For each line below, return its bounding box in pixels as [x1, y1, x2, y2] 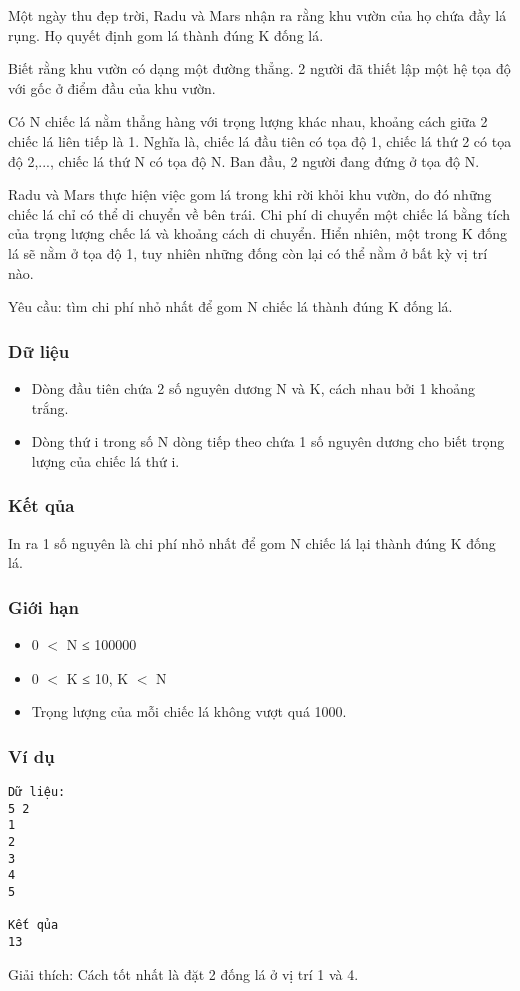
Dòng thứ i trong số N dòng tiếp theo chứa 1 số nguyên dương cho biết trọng [31, 431, 505, 452]
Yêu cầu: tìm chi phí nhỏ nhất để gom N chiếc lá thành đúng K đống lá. [8, 296, 453, 317]
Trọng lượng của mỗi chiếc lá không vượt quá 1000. [31, 701, 347, 722]
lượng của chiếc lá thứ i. [31, 450, 180, 471]
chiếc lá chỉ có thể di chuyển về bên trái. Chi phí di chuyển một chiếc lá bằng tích [8, 203, 511, 224]
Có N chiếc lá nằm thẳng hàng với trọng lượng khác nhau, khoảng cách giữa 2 [8, 111, 488, 132]
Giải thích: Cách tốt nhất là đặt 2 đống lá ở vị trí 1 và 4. [8, 963, 359, 984]
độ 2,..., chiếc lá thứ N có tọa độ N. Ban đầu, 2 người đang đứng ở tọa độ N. [8, 150, 480, 171]
